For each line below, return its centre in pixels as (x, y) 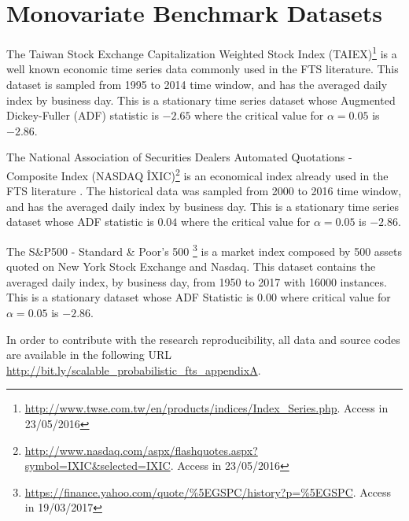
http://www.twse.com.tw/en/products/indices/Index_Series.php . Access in (206, 408)
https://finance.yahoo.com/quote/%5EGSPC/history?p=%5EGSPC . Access (208, 491)
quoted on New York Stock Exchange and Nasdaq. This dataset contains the (191, 266)
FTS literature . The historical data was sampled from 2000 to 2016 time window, (204, 191)
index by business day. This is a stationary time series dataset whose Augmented (201, 100)
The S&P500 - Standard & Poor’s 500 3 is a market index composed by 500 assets (204, 249)
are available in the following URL (89, 355)
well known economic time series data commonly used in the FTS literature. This (203, 69)
